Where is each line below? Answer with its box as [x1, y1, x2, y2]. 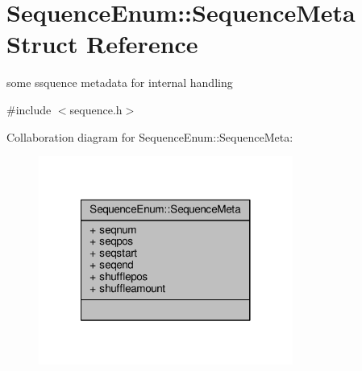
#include [6, 101, 52, 117]
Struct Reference [6, 27, 198, 60]
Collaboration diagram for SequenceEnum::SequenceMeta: [6, 128, 293, 145]
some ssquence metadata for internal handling [6, 74, 233, 91]
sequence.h [69, 101, 123, 117]
